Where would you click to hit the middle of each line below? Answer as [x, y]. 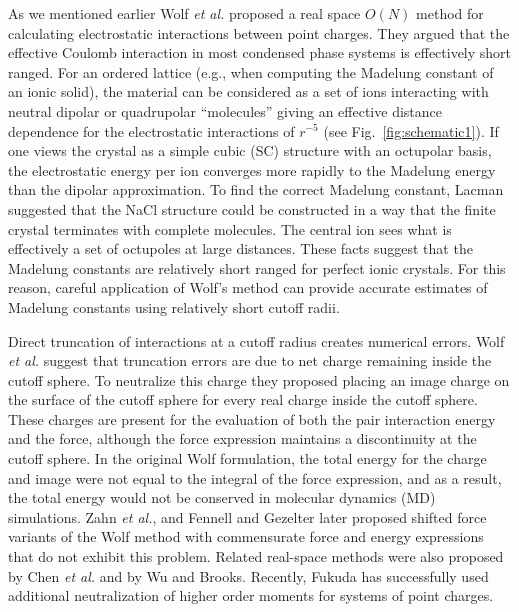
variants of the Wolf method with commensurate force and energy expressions [246, 536]
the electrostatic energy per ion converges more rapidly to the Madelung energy [252, 169]
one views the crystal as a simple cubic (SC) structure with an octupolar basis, [250, 150]
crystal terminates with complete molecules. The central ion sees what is [230, 228]
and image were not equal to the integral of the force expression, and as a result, [255, 477]
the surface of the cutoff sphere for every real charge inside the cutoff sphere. [243, 399]
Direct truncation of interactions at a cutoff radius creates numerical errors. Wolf [256, 340]
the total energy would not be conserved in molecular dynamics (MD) [222, 497]
